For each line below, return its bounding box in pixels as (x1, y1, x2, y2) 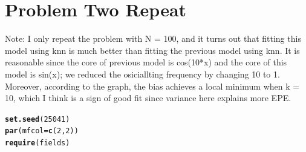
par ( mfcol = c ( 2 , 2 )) (5, 127, 79, 136)
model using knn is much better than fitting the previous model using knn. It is (5, 44, 300, 56)
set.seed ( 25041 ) (5, 114, 70, 124)
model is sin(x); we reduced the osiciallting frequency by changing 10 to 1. (5, 67, 280, 80)
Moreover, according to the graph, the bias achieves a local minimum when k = (5, 79, 300, 92)
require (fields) (5, 139, 70, 147)
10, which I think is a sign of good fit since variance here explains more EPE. (5, 91, 291, 104)
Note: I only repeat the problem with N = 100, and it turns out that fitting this (5, 32, 301, 45)
